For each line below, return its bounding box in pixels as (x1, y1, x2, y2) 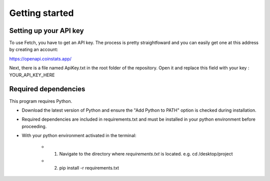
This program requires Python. (9, 98, 72, 104)
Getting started (9, 7, 74, 18)
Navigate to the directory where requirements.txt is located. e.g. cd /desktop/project (59, 151, 233, 157)
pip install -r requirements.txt (59, 165, 119, 171)
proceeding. (21, 123, 47, 129)
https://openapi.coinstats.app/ (9, 55, 72, 62)
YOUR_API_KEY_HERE (9, 72, 55, 78)
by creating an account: (9, 46, 58, 52)
